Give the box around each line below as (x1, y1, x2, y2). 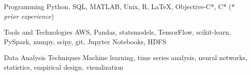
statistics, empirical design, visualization (4, 62, 123, 72)
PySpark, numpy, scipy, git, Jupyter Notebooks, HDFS (4, 36, 166, 46)
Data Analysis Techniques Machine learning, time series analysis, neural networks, (4, 52, 248, 62)
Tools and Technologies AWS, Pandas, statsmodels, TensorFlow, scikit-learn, (4, 27, 231, 37)
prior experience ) (4, 11, 54, 21)
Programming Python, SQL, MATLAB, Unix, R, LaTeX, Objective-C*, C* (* (4, 1, 235, 11)
